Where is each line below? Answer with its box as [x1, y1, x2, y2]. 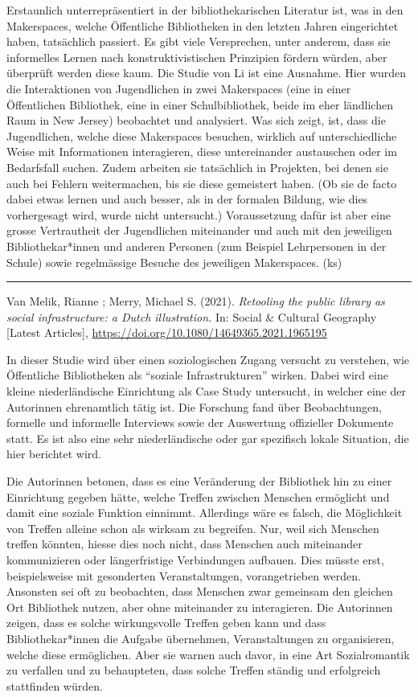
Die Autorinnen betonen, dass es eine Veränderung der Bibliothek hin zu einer [6, 473, 392, 490]
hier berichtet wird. [6, 445, 101, 462]
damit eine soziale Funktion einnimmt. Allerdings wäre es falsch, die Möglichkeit [6, 504, 403, 521]
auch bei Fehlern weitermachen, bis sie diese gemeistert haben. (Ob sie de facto [6, 174, 397, 191]
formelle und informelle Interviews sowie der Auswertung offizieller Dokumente [6, 414, 394, 431]
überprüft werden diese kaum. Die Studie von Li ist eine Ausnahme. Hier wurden [6, 64, 407, 81]
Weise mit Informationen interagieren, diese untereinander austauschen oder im [6, 143, 397, 160]
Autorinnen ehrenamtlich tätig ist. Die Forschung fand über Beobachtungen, [6, 398, 382, 415]
